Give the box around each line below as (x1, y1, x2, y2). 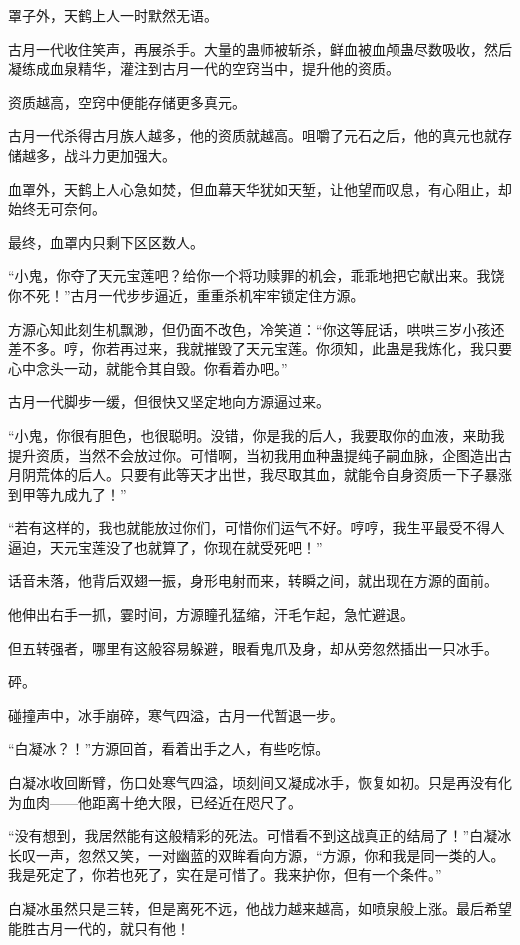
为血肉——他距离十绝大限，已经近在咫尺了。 (8, 791, 302, 812)
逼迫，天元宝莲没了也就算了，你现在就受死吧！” (8, 536, 323, 557)
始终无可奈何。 (8, 198, 106, 219)
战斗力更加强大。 (63, 144, 176, 165)
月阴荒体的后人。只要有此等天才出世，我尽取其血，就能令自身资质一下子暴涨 (8, 464, 512, 485)
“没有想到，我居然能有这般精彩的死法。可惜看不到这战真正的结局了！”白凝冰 (8, 825, 512, 846)
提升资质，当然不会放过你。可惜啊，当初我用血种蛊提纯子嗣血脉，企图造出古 (8, 444, 512, 465)
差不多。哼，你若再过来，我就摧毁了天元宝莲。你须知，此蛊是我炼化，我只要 (8, 338, 512, 359)
